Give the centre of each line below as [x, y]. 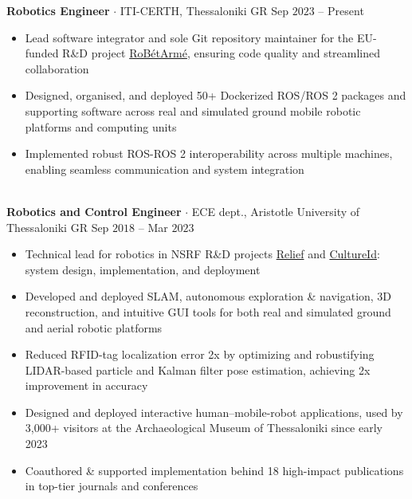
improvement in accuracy [86, 385]
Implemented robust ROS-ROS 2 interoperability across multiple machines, [209, 153]
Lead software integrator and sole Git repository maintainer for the [189, 37]
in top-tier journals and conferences [112, 486]
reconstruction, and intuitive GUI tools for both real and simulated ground [208, 311]
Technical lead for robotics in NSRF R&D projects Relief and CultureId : [202, 254]
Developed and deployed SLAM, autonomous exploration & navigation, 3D [208, 296]
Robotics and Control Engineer [94, 211]
